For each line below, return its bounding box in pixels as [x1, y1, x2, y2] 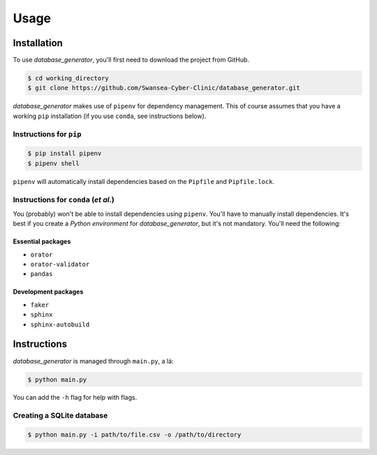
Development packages [13, 287, 84, 296]
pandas [30, 270, 53, 278]
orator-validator [30, 261, 90, 268]
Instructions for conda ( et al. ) [13, 194, 115, 204]
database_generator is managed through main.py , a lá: [13, 356, 174, 365]
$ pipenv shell [27, 159, 80, 167]
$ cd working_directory [27, 74, 110, 82]
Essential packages [13, 238, 71, 246]
